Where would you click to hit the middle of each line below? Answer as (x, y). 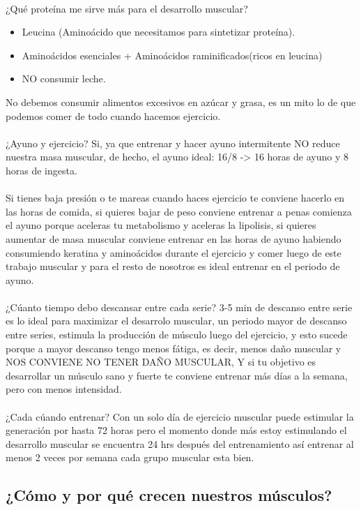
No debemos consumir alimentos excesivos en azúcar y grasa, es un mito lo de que (181, 102)
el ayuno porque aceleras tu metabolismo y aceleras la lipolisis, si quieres (161, 225)
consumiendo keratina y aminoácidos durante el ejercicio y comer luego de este (174, 252)
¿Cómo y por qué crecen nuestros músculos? (169, 495)
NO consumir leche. (64, 78)
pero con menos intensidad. (64, 389)
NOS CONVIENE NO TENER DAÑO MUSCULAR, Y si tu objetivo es (161, 362)
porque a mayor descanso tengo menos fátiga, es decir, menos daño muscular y (174, 348)
